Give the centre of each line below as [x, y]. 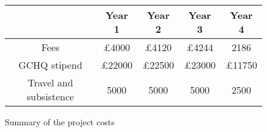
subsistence [50, 96]
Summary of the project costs [60, 122]
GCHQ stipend [50, 65]
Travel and [50, 82]
